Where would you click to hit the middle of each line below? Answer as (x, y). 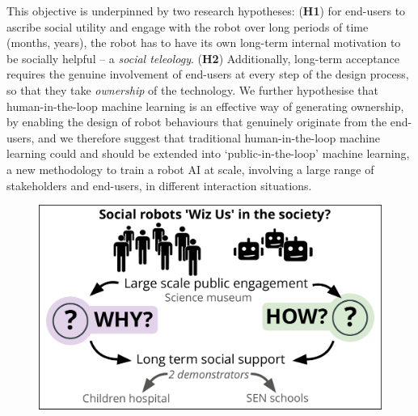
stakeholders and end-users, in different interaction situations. (159, 185)
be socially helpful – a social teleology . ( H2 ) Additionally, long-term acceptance (203, 58)
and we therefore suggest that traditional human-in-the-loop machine (209, 137)
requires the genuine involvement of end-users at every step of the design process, (208, 74)
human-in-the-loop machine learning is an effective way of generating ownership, (205, 106)
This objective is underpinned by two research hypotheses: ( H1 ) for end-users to (206, 11)
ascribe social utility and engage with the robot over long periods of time (188, 26)
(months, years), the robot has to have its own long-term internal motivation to (204, 42)
